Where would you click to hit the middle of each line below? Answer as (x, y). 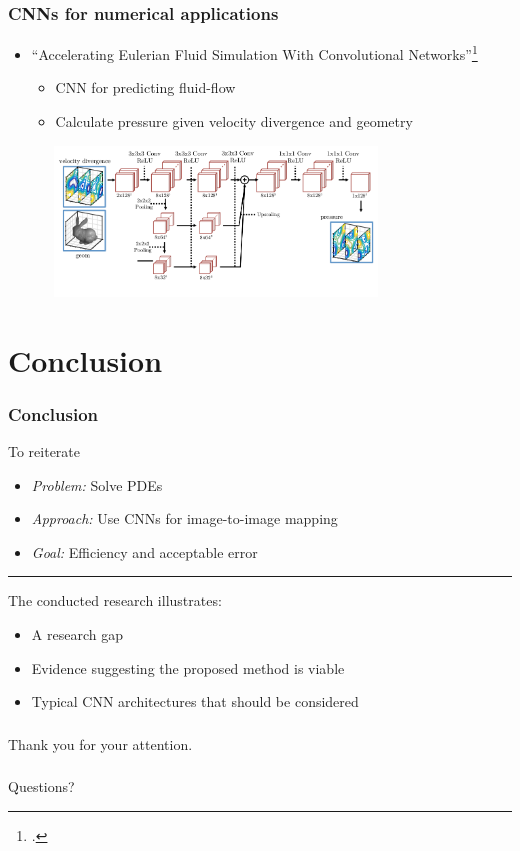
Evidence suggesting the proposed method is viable (188, 667)
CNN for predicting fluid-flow (145, 87)
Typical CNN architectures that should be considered (195, 701)
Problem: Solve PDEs (97, 484)
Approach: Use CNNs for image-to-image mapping (184, 518)
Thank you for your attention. (100, 743)
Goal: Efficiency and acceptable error (144, 551)
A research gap (77, 633)
